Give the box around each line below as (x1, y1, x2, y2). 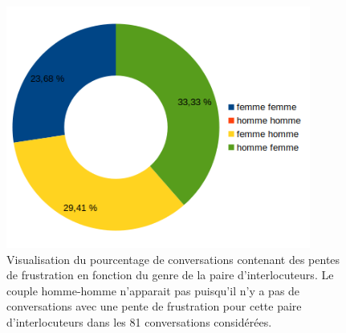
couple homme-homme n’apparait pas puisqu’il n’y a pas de (6, 282, 300, 298)
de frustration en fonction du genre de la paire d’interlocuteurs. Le (6, 266, 334, 283)
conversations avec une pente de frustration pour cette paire (6, 298, 302, 315)
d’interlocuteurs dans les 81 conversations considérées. (6, 313, 272, 330)
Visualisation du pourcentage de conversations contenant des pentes (6, 250, 340, 267)
